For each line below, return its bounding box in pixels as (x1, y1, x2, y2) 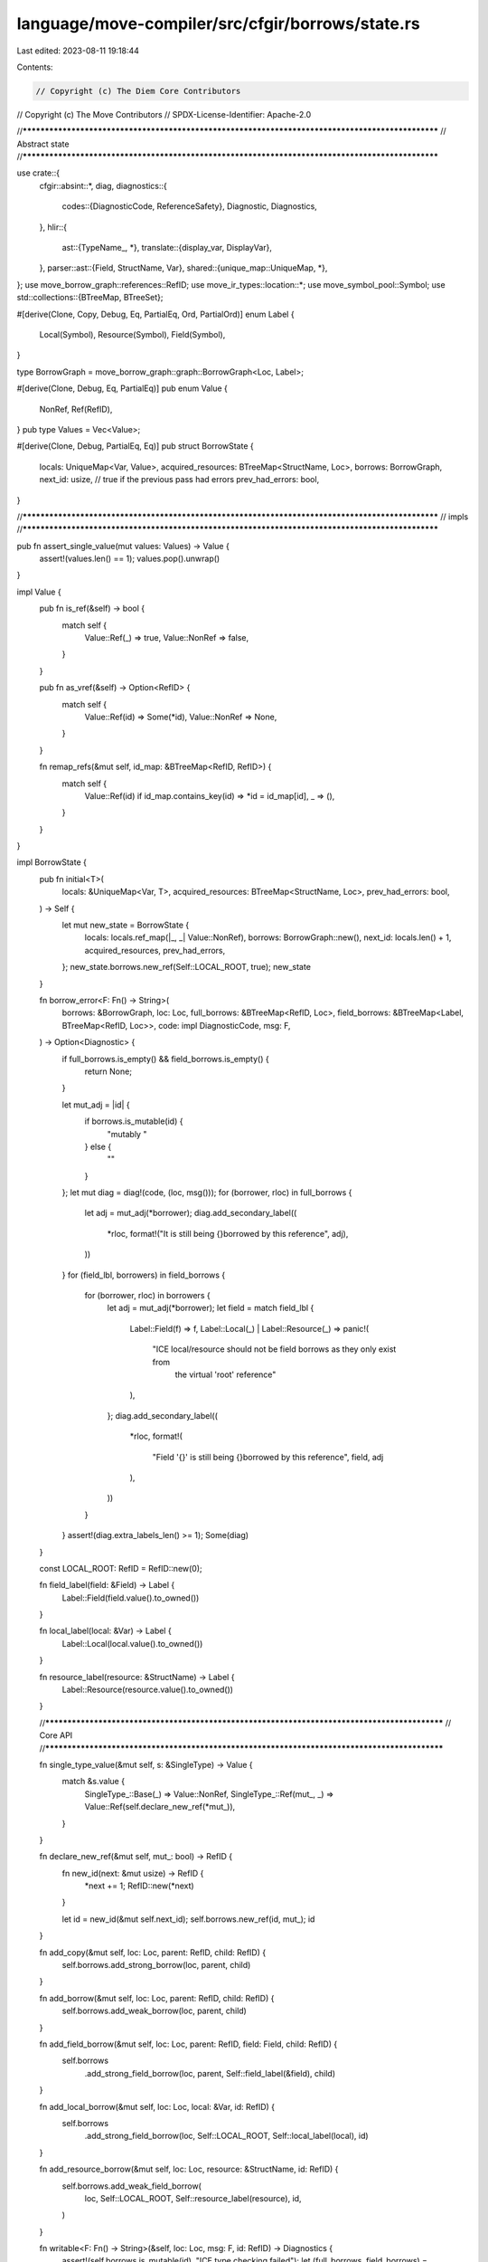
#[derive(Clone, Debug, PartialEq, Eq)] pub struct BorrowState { (16, 441, 254, 451)
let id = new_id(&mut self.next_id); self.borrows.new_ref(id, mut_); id (61, 1914, 315, 1925)
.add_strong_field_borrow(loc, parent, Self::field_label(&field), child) (84, 2067, 336, 2078)
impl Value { (16, 586, 62, 597)
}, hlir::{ (39, 222, 68, 233)
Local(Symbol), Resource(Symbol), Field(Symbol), (39, 328, 226, 339)
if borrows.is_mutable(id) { (84, 1116, 183, 1126)
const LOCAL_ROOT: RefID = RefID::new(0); (39, 1563, 202, 1573)
